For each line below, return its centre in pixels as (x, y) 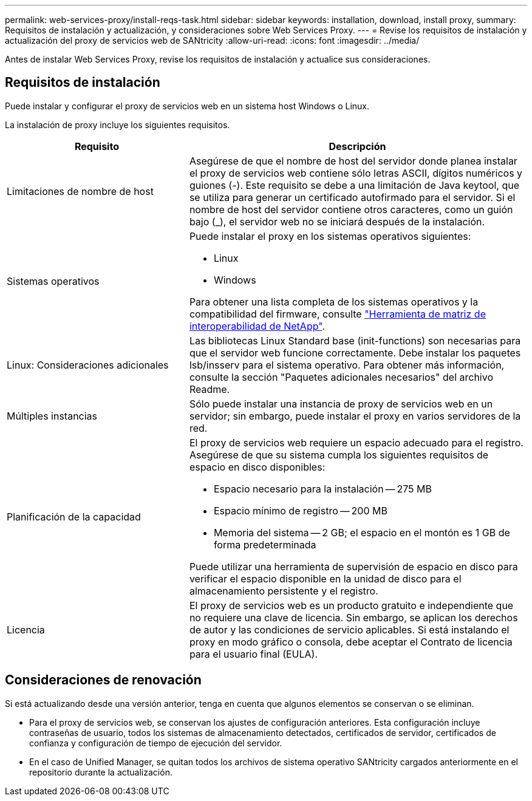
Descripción (357, 146)
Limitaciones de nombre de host (80, 191)
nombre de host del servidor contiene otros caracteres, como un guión (351, 209)
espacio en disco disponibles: (257, 467)
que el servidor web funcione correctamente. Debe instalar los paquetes (355, 353)
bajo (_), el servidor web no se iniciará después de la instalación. (337, 221)
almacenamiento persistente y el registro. (284, 591)
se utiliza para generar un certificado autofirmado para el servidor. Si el (352, 197)
